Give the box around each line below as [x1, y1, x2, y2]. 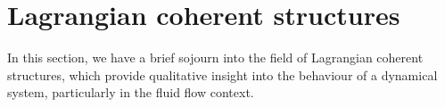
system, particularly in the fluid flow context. [7, 83, 254, 102]
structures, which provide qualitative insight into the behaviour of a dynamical [7, 65, 438, 84]
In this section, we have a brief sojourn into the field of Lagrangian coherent [7, 48, 424, 67]
